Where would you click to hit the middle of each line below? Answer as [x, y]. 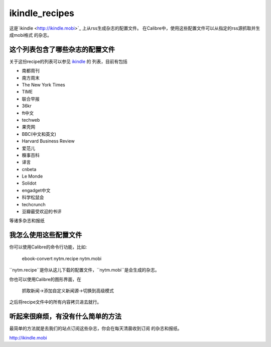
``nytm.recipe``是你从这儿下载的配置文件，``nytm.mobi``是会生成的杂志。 [85, 270]
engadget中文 [36, 190]
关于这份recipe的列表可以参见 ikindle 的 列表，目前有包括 [69, 61]
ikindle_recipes [42, 13]
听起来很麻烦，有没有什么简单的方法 [65, 317]
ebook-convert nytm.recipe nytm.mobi [62, 258]
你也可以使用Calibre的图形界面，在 [45, 279]
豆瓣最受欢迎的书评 [42, 212]
